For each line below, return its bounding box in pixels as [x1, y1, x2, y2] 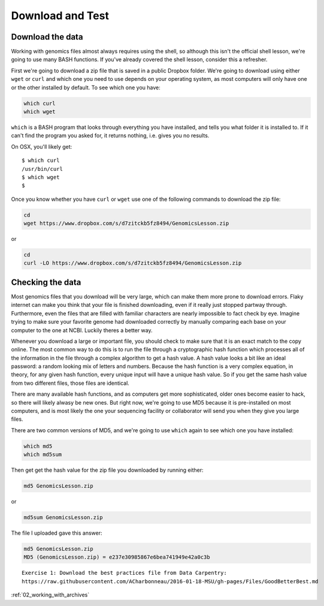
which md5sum [23, 451, 62, 458]
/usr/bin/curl [22, 165, 63, 172]
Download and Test [11, 9, 109, 22]
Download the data [11, 32, 83, 42]
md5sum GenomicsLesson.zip [23, 514, 103, 521]
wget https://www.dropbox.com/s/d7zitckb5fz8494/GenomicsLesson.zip [23, 220, 229, 227]
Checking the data [11, 277, 81, 287]
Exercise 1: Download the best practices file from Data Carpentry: [22, 569, 227, 577]
